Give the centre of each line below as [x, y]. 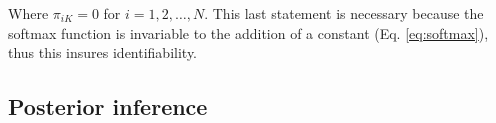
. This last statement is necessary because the [344, 13]
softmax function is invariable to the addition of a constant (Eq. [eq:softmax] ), [248, 32]
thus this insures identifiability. [102, 52]
